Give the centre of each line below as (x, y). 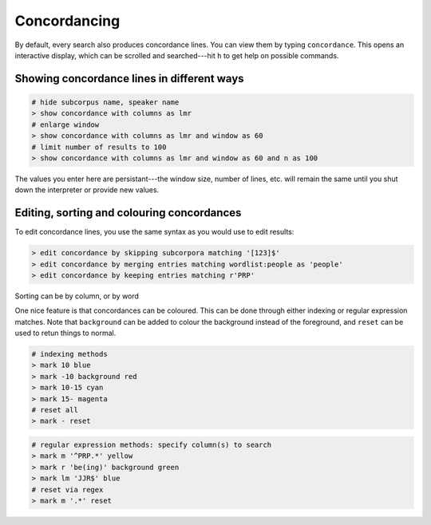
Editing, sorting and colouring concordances (128, 213)
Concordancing (67, 21)
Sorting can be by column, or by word (77, 296)
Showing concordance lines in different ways (129, 79)
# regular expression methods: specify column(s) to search (152, 445)
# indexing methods (69, 354)
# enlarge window (65, 124)
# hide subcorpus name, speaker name (105, 102)
